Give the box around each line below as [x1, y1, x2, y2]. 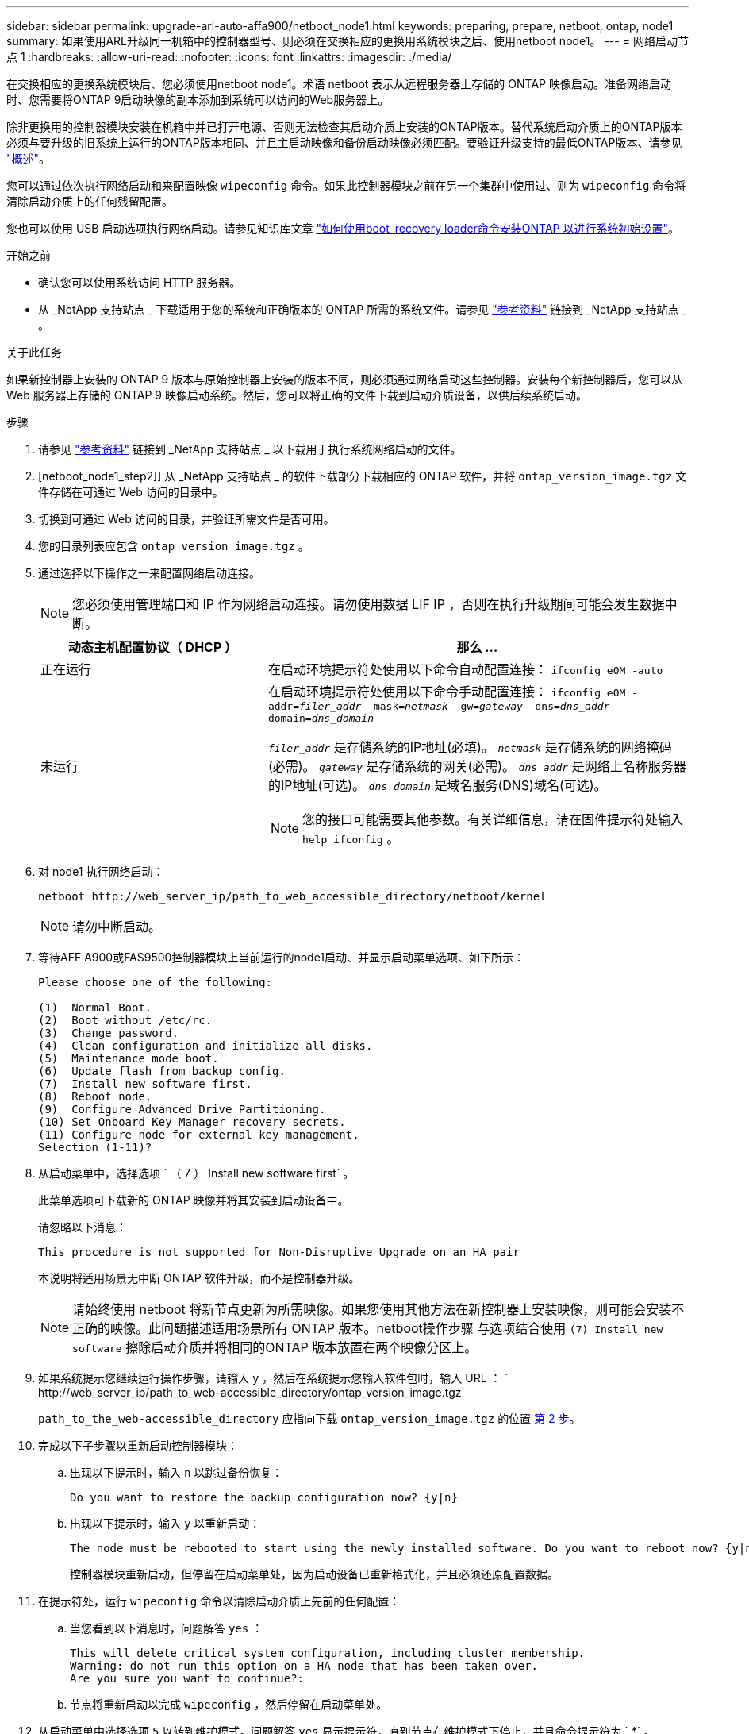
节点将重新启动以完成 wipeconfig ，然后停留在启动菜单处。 [70, 1697, 388, 1711]
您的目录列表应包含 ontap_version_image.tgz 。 [38, 539, 309, 553]
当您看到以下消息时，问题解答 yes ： [70, 1621, 263, 1635]
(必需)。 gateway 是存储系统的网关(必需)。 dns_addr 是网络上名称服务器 [267, 758, 686, 774]
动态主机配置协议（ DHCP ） [67, 639, 238, 655]
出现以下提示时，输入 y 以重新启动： [70, 1516, 261, 1530]
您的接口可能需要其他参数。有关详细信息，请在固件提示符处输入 [302, 811, 683, 827]
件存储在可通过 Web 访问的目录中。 [38, 485, 224, 499]
